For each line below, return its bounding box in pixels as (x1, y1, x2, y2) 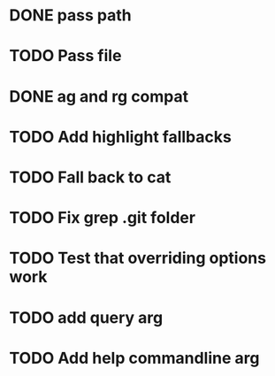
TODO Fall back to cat (9, 167, 172, 187)
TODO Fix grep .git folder (9, 208, 196, 228)
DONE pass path (9, 5, 132, 26)
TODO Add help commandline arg (9, 348, 260, 368)
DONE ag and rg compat (9, 86, 189, 106)
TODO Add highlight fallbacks (9, 127, 232, 147)
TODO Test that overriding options (9, 249, 267, 268)
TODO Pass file (9, 46, 122, 66)
